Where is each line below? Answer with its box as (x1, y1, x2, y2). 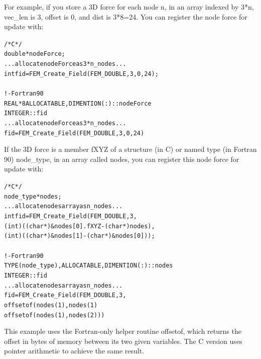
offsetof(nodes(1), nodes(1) (4, 301, 98, 309)
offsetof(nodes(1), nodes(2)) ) (4, 311, 105, 319)
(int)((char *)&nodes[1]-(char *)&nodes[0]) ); (4, 232, 155, 240)
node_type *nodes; (4, 193, 62, 200)
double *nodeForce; (4, 50, 65, 58)
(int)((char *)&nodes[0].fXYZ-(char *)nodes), (4, 222, 155, 230)
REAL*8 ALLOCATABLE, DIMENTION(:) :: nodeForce (4, 100, 152, 107)
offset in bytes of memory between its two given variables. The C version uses (4, 335, 242, 346)
